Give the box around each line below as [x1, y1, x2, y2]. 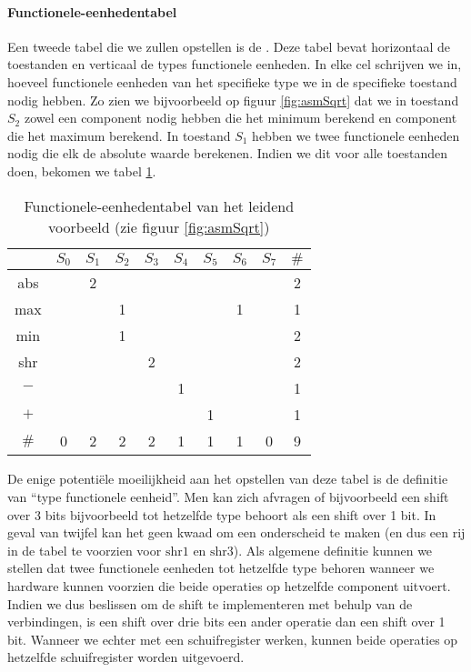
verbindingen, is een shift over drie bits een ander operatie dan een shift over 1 [7, 612, 446, 631]
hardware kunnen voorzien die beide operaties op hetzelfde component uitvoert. [7, 577, 451, 596]
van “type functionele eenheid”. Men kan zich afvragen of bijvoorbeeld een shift [7, 487, 449, 507]
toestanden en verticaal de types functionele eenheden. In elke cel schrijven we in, [7, 55, 462, 74]
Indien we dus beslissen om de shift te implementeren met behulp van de [7, 594, 413, 613]
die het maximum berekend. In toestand [7, 125, 231, 145]
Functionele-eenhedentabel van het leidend [24, 195, 295, 216]
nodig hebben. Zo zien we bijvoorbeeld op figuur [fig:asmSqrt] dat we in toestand [7, 90, 459, 109]
